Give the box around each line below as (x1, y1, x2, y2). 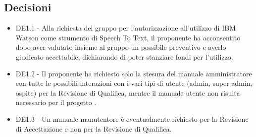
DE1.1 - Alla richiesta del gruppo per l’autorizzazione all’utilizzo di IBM (15, 23, 236, 33)
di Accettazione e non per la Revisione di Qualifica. (15, 123, 172, 134)
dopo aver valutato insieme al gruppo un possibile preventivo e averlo (15, 42, 226, 52)
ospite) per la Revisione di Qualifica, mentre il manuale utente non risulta (15, 87, 240, 98)
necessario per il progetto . (15, 97, 97, 107)
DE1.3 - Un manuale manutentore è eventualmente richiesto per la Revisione (15, 113, 249, 124)
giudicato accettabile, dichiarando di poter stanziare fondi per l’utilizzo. (15, 51, 233, 62)
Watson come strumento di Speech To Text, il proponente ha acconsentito (15, 32, 241, 42)
